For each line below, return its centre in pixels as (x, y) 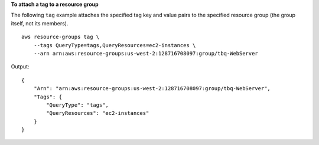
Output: (20, 67)
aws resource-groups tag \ (61, 37)
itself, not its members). (40, 23)
